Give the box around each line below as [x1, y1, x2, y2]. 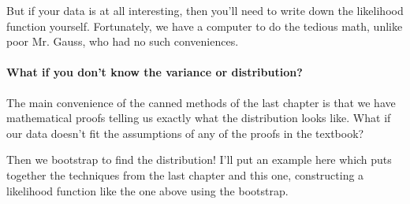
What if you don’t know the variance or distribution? [6, 64, 303, 80]
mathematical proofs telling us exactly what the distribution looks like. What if [6, 109, 391, 126]
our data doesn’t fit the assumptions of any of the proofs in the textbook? [6, 124, 364, 141]
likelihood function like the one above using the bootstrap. [6, 182, 289, 198]
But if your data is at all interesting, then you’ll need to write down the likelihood [6, 2, 404, 18]
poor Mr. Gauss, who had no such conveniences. [6, 33, 239, 50]
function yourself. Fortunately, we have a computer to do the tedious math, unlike [6, 17, 403, 34]
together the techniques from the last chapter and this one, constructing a [6, 166, 364, 183]
